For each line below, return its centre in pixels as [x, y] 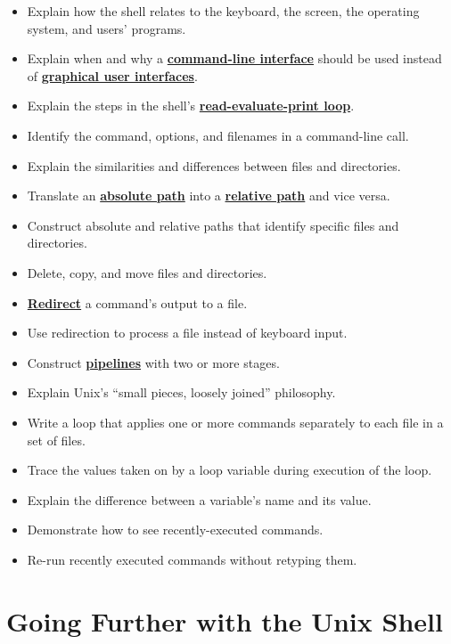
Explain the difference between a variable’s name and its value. [199, 499]
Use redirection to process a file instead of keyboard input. [187, 333]
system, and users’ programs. [107, 28]
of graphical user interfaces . [112, 75]
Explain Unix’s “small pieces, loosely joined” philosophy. [181, 392]
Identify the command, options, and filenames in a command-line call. [218, 135]
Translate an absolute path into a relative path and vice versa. [209, 196]
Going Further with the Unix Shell [225, 620]
